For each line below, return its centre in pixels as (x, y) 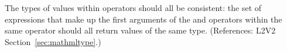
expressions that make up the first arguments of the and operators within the (143, 19)
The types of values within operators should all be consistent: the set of (133, 8)
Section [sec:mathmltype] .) (53, 41)
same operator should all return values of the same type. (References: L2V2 (140, 30)
